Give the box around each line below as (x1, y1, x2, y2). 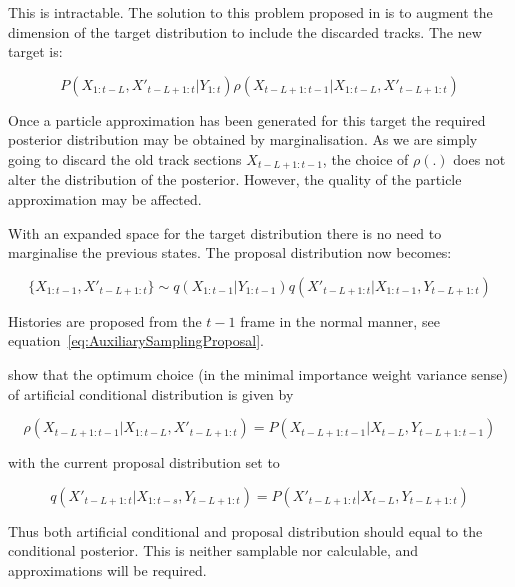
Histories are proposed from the (8, 310, 202, 331)
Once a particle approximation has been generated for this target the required (8, 109, 486, 130)
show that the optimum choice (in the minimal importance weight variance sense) (8, 363, 508, 384)
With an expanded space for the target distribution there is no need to (8, 222, 442, 243)
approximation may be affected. (8, 189, 202, 210)
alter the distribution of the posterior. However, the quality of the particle (8, 169, 462, 190)
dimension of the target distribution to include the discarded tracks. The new (8, 21, 482, 42)
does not (453, 148, 506, 169)
